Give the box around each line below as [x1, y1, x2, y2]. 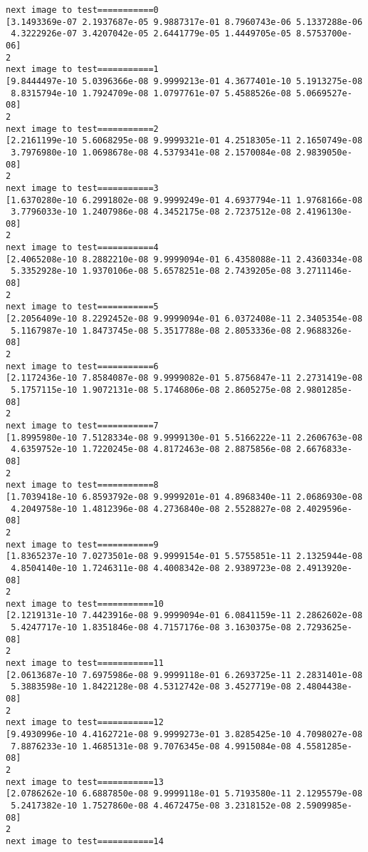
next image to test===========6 [6, 361, 159, 371]
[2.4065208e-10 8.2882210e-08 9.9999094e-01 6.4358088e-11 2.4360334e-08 [6, 254, 363, 265]
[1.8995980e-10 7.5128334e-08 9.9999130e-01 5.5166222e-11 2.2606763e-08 [6, 432, 363, 443]
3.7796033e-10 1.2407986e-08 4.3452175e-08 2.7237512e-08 [11, 207, 291, 217]
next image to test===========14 [6, 836, 164, 846]
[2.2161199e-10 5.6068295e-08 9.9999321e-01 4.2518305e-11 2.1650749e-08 [6, 135, 363, 146]
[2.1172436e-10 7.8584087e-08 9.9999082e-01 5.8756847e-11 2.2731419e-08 [6, 373, 363, 384]
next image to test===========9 [6, 539, 159, 550]
